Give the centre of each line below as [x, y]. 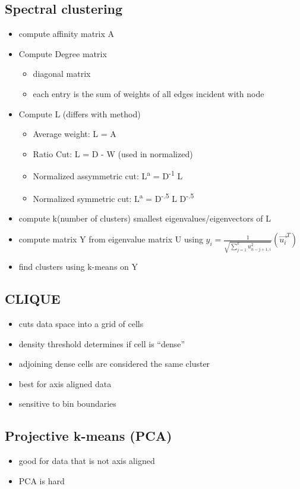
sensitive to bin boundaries [67, 404]
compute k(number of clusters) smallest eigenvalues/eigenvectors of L [145, 218]
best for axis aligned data [65, 383]
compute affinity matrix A [67, 34]
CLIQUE [33, 299]
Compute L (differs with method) [80, 113]
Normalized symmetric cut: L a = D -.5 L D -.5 [113, 197]
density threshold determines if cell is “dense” [102, 343]
